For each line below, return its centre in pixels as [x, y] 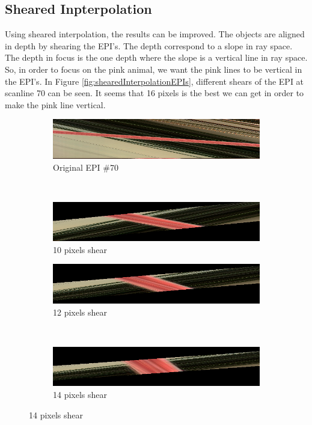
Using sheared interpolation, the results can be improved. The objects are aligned [155, 34]
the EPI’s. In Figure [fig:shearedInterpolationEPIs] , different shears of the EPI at [154, 81]
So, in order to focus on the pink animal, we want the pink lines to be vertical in [154, 69]
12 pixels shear [80, 312]
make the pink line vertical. [55, 104]
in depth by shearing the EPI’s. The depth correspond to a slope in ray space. [149, 45]
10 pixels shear [80, 249]
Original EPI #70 [86, 167]
